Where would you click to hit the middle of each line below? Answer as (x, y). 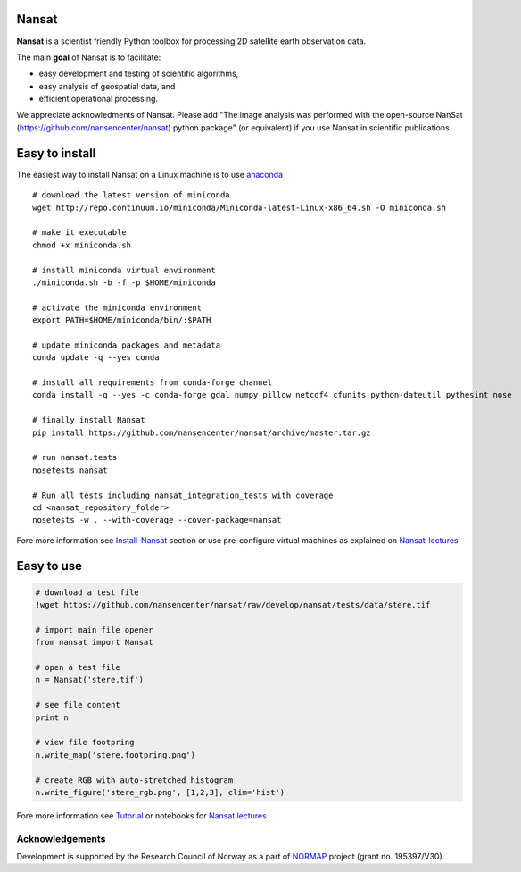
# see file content (78, 705)
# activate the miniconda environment (117, 307)
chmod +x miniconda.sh (82, 245)
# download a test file (87, 592)
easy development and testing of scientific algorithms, (139, 74)
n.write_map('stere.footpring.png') (116, 755)
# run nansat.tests (75, 457)
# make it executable (79, 233)
